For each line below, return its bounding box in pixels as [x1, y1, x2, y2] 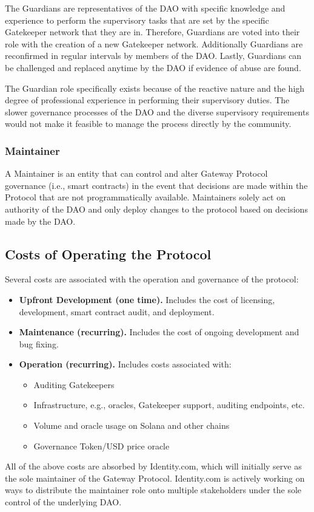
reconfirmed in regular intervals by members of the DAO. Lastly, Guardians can [5, 49, 302, 62]
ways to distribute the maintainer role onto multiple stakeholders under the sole [5, 483, 302, 496]
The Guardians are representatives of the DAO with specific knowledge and [5, 2, 286, 14]
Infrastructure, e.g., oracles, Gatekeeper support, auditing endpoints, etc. [33, 398, 305, 411]
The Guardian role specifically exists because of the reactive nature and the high [5, 81, 305, 94]
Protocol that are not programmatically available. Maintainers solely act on [5, 191, 286, 203]
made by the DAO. [5, 214, 76, 227]
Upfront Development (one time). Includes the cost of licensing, [19, 293, 275, 305]
